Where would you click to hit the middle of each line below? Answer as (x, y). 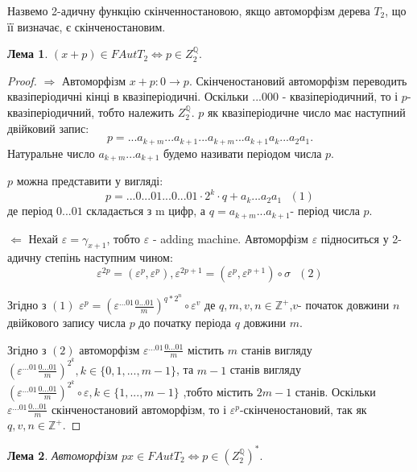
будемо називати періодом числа (242, 153)
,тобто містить (218, 391)
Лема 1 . (28, 54)
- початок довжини (344, 305)
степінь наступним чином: (109, 257)
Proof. (22, 80)
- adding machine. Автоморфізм (230, 238)
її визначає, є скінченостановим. (87, 26)
